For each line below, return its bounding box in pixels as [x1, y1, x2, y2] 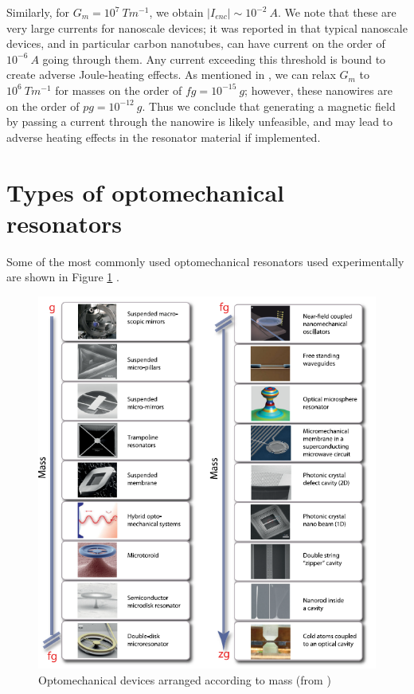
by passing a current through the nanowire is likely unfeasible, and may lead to [6, 113, 393, 130]
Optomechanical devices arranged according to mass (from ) [38, 671, 331, 688]
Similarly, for [6, 4, 70, 20]
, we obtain [149, 4, 204, 20]
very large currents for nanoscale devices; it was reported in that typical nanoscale [6, 19, 408, 36]
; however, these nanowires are [244, 81, 393, 98]
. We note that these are [278, 4, 396, 20]
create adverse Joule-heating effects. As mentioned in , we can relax [6, 66, 336, 83]
